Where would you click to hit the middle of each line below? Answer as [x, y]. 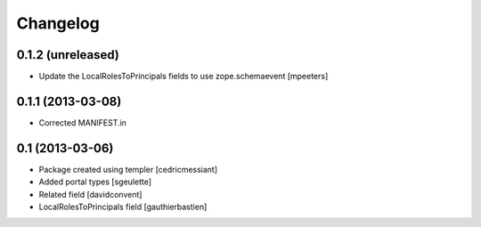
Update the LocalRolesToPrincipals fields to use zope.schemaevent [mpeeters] [183, 77]
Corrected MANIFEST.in [82, 122]
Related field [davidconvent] [90, 194]
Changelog [58, 23]
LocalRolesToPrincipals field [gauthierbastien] [123, 207]
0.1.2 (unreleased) [68, 55]
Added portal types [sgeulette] [95, 182]
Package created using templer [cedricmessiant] [128, 169]
